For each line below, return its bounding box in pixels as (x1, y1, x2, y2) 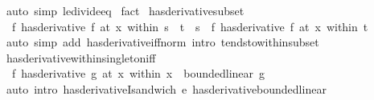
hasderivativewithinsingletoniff (6, 49, 156, 66)
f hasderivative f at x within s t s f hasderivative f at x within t (11, 18, 368, 34)
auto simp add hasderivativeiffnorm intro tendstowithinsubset (6, 34, 319, 50)
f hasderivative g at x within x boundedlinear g (11, 65, 265, 82)
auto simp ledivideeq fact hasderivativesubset (6, 2, 245, 18)
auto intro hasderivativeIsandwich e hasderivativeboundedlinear (6, 80, 327, 97)
